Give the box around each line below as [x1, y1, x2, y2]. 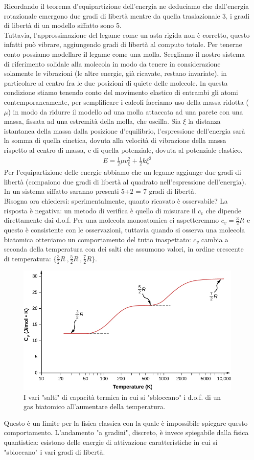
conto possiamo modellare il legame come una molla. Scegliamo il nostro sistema [4, 48, 245, 59]
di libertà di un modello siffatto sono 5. [4, 20, 122, 30]
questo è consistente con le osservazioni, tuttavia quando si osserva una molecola [4, 224, 245, 234]
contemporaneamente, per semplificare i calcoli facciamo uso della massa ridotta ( [4, 96, 249, 107]
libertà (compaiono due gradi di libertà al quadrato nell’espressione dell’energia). [4, 176, 246, 186]
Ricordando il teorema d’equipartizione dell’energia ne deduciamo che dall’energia [4, 1, 249, 11]
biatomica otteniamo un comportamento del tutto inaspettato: [4, 234, 191, 244]
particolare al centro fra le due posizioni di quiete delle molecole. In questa [4, 77, 228, 88]
